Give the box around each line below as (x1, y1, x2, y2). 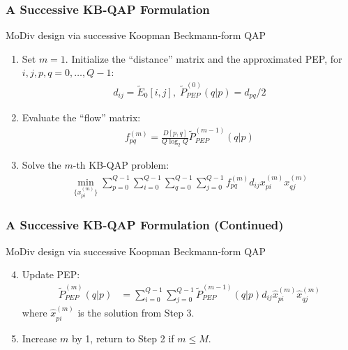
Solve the (22, 158, 61, 172)
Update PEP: (22, 267, 80, 282)
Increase (22, 330, 57, 345)
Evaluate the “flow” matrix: (22, 110, 141, 125)
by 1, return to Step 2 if (71, 330, 174, 345)
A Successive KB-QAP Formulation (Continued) (6, 216, 284, 234)
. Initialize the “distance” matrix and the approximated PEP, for (65, 51, 342, 66)
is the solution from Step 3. (77, 305, 195, 320)
